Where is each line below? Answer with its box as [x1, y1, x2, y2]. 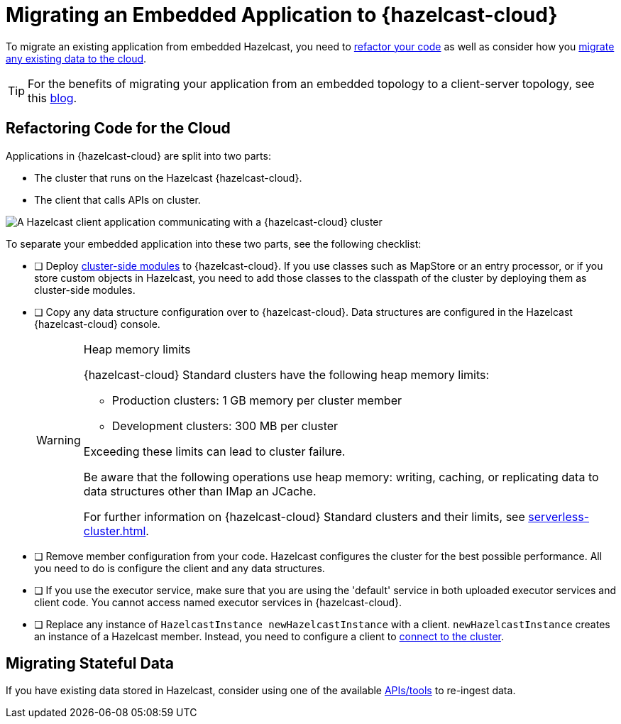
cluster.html [83, 523, 146, 538]
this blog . [28, 90, 77, 105]
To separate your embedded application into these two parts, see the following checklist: [6, 237, 422, 250]
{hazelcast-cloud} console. [34, 317, 160, 330]
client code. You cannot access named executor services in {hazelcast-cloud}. [34, 596, 402, 608]
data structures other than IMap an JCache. [83, 483, 317, 498]
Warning [36, 432, 81, 447]
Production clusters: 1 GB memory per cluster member [111, 393, 402, 407]
